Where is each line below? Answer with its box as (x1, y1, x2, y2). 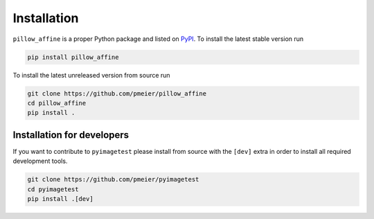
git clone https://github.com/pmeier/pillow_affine (27, 89, 207, 97)
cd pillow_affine (27, 99, 87, 107)
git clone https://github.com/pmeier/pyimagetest (27, 175, 199, 184)
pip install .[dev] (27, 195, 93, 202)
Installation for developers (12, 129, 130, 141)
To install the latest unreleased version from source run (12, 71, 170, 79)
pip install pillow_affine (27, 53, 119, 61)
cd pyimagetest (27, 185, 79, 193)
